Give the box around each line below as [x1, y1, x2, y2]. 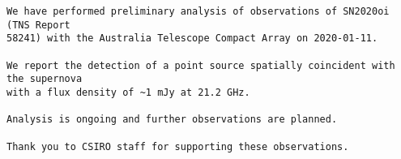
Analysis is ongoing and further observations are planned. [6, 114, 338, 126]
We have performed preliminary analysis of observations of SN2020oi [6, 6, 390, 17]
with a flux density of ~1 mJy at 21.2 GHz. [6, 86, 250, 98]
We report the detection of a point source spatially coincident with [6, 59, 395, 71]
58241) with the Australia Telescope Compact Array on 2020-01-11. [6, 32, 378, 45]
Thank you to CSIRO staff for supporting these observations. [6, 140, 349, 153]
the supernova [6, 73, 83, 85]
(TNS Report [6, 19, 70, 31]
